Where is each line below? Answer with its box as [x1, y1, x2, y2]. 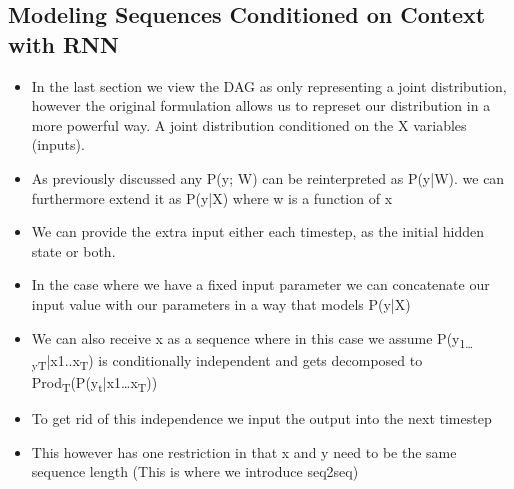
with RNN [8, 28, 119, 59]
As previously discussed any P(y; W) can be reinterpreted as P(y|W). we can [31, 167, 505, 188]
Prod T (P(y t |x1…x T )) [31, 371, 158, 395]
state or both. [31, 240, 116, 261]
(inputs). [31, 134, 85, 155]
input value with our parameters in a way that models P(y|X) [31, 293, 411, 314]
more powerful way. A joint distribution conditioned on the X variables [31, 114, 467, 135]
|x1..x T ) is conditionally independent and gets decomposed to [46, 349, 423, 373]
